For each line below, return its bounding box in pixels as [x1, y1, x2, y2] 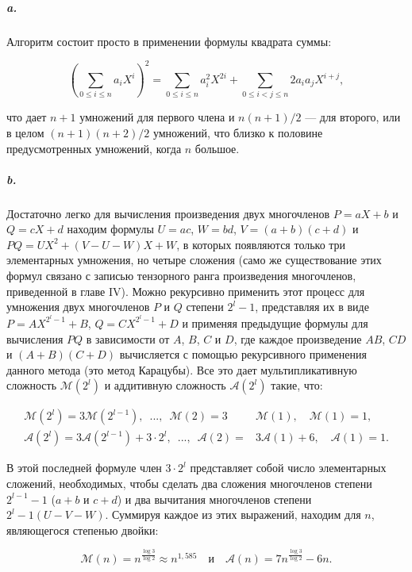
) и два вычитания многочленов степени [117, 490, 312, 507]
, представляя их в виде [255, 298, 369, 315]
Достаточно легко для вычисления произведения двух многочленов [6, 205, 330, 221]
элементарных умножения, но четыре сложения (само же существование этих [6, 251, 382, 268]
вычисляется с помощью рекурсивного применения [119, 346, 367, 363]
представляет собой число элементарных [190, 459, 387, 476]
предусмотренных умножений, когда [6, 140, 182, 156]
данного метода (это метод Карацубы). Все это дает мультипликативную [6, 361, 357, 378]
